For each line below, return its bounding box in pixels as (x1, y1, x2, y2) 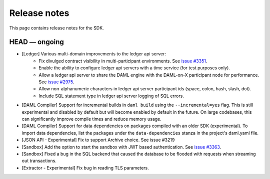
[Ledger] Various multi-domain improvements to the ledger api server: (21, 51, 166, 57)
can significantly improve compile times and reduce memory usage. (21, 116, 162, 122)
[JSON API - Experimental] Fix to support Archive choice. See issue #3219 (21, 137, 175, 143)
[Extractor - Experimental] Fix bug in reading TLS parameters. (21, 165, 149, 171)
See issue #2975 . (38, 79, 74, 85)
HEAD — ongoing (9, 38, 64, 46)
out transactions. (21, 158, 57, 164)
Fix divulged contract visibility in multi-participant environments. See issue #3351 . (38, 58, 207, 64)
